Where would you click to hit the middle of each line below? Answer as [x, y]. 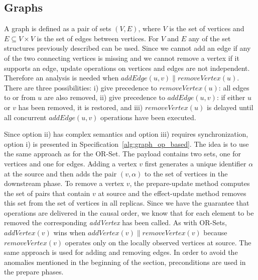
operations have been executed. [148, 117]
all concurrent [25, 117]
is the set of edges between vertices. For [98, 38]
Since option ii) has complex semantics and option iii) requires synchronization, [126, 134]
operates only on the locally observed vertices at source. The [158, 242]
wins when [70, 232]
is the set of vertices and [207, 28]
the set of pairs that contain [47, 193]
